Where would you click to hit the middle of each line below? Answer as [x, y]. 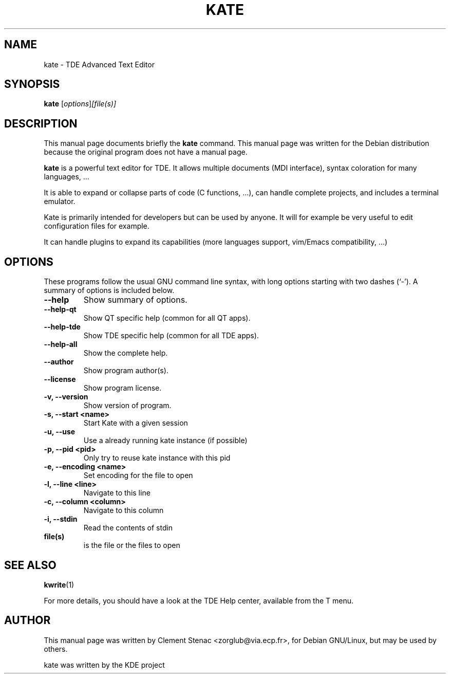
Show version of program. [127, 406]
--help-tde [62, 327]
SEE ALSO [30, 565]
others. [56, 649]
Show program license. [123, 388]
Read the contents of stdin [128, 528]
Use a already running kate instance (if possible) [165, 441]
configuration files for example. [97, 226]
